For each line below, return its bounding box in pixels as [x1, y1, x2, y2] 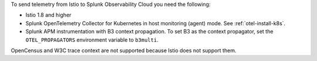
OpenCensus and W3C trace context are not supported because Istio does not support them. [11, 47, 237, 54]
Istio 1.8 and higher [25, 12, 72, 19]
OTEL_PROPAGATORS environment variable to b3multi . [25, 36, 158, 43]
